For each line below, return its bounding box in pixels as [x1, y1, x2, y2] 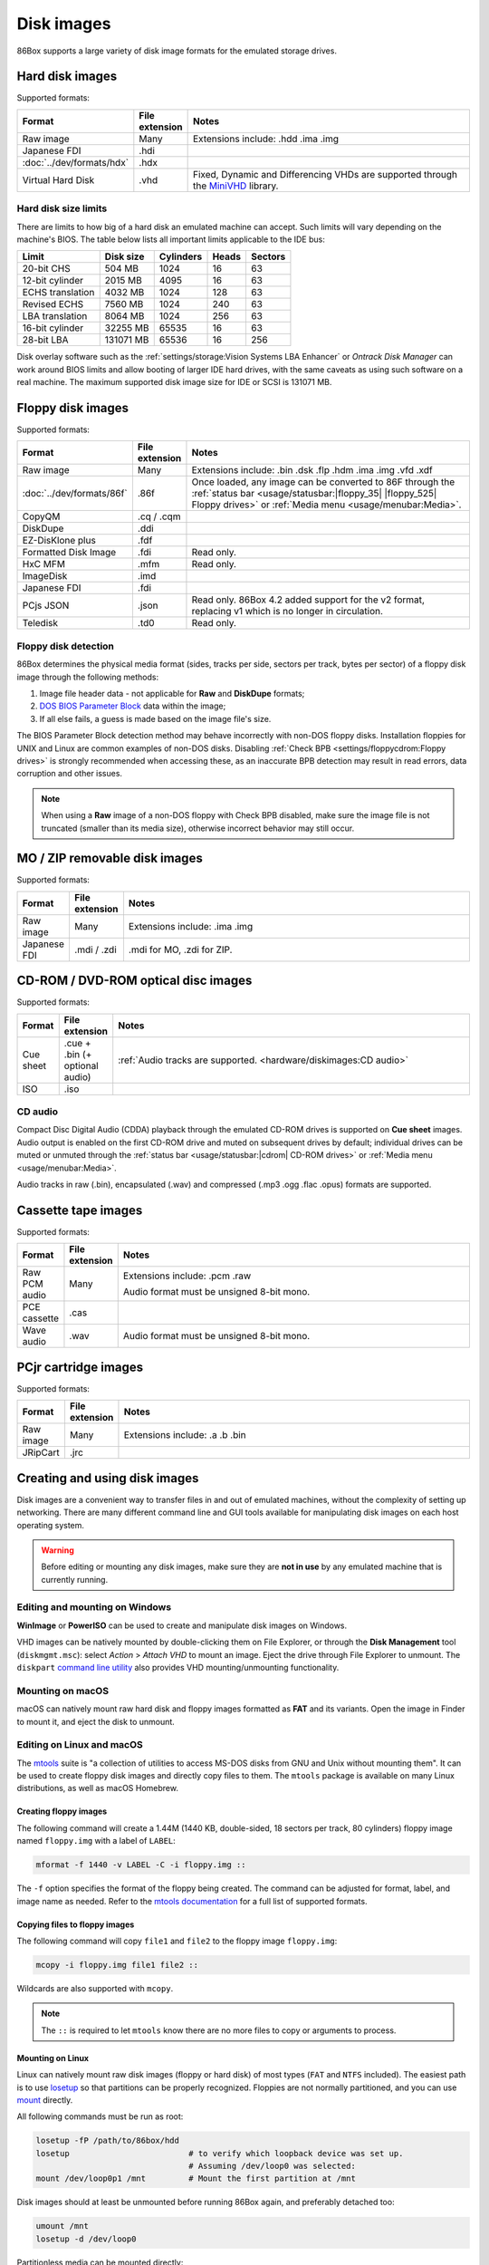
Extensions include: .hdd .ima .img [192, 132, 340, 145]
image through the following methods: [16, 671, 158, 682]
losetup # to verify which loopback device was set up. [35, 2148, 404, 2158]
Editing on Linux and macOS [16, 1739, 144, 1751]
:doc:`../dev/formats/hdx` [22, 156, 129, 169]
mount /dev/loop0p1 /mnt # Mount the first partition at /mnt [35, 2173, 357, 2183]
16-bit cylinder [22, 322, 84, 334]
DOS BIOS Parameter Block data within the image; [39, 700, 226, 711]
